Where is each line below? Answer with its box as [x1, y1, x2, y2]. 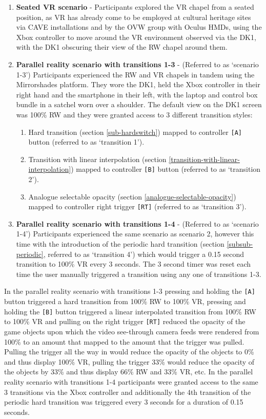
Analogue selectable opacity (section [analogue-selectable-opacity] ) [28, 191, 236, 202]
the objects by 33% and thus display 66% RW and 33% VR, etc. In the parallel [4, 366, 253, 377]
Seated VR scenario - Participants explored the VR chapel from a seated [16, 2, 254, 12]
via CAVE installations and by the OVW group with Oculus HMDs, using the [16, 22, 262, 32]
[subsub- [227, 238, 253, 249]
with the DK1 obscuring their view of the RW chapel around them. [16, 42, 228, 52]
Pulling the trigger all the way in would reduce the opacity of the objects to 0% [4, 346, 254, 357]
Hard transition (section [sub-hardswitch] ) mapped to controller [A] [28, 126, 242, 137]
